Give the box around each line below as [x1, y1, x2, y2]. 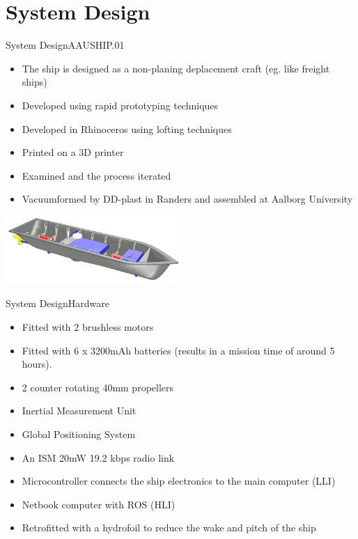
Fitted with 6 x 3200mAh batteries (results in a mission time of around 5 [22, 343, 335, 357]
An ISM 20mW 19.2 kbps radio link [22, 450, 175, 464]
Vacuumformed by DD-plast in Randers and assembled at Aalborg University [22, 192, 353, 206]
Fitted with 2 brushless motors [22, 319, 154, 334]
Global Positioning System [22, 426, 136, 441]
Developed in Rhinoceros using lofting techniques [22, 121, 232, 136]
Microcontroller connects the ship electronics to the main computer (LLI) [22, 474, 336, 488]
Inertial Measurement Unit [22, 403, 137, 418]
